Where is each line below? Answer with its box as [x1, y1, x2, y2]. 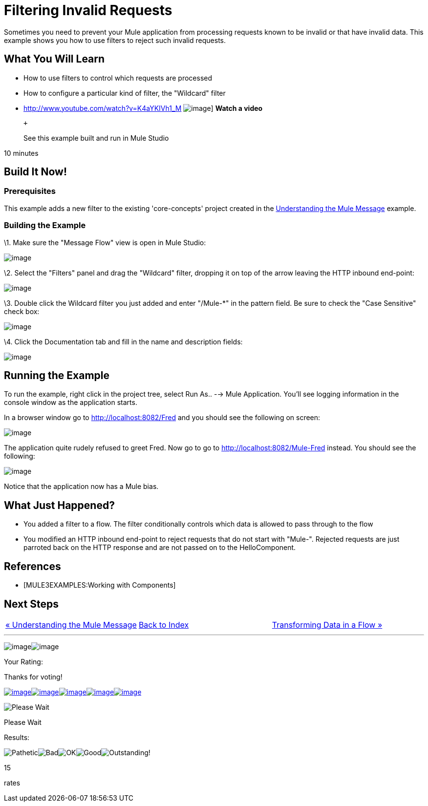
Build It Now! [4, 166, 67, 178]
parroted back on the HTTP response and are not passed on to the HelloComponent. [23, 543, 296, 552]
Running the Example [4, 369, 110, 382]
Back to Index [138, 619, 189, 630]
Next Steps [4, 597, 59, 610]
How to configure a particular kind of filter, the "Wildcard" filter [23, 88, 226, 97]
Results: [4, 733, 30, 742]
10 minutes [4, 148, 39, 157]
